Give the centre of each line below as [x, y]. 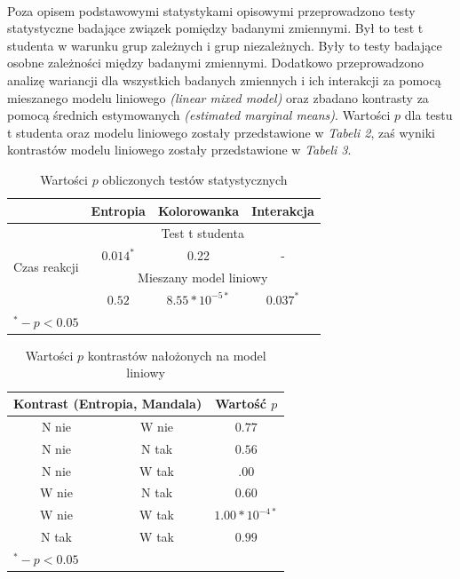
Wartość [241, 404]
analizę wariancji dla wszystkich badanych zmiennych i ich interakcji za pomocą [224, 79]
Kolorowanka [198, 210]
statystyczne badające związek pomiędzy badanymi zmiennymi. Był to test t [215, 28]
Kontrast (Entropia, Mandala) [108, 404]
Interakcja [283, 210]
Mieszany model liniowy [203, 278]
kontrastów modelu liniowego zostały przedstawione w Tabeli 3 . [179, 150]
